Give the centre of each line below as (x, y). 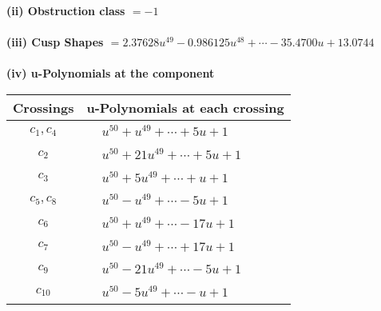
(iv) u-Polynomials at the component (111, 73)
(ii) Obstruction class (66, 10)
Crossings (44, 107)
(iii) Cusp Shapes (55, 42)
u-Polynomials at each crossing (185, 107)
